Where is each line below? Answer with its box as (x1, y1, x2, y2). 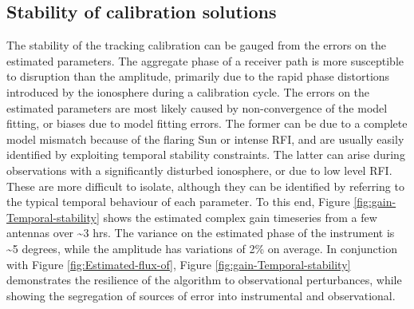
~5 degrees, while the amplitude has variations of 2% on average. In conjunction (6, 240, 397, 256)
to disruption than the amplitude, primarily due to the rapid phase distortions (6, 68, 390, 85)
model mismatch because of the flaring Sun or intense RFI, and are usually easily (6, 130, 404, 147)
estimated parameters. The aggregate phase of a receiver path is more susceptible (6, 52, 404, 69)
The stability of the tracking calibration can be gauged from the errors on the (6, 37, 387, 53)
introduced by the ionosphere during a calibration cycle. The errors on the (6, 83, 370, 100)
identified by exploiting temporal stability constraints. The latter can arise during (6, 146, 405, 163)
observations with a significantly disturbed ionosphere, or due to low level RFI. (6, 161, 392, 178)
